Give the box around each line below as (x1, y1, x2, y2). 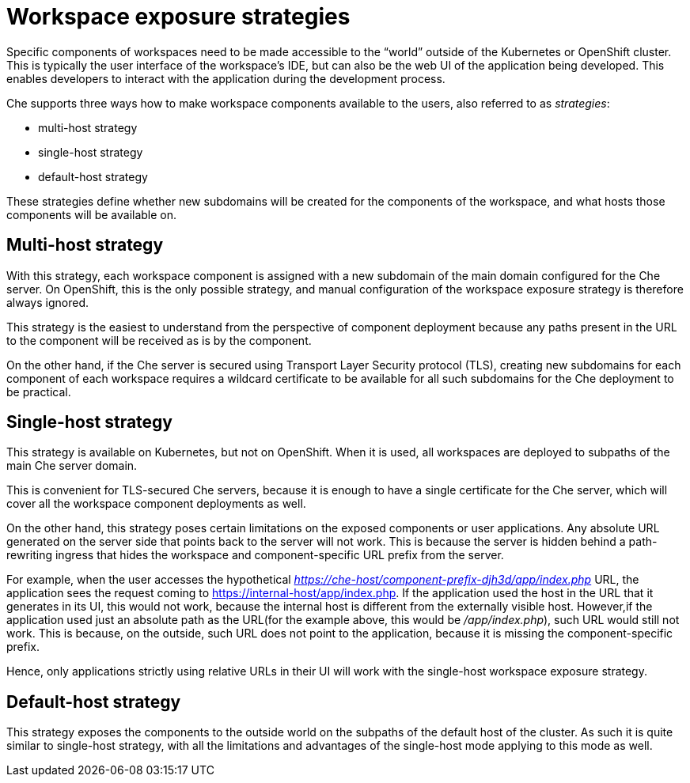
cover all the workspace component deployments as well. (6, 497, 306, 511)
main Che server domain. (6, 459, 138, 473)
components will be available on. (6, 207, 177, 221)
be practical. (6, 384, 71, 399)
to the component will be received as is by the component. (6, 333, 312, 347)
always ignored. (6, 295, 89, 309)
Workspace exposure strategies (6, 3, 351, 30)
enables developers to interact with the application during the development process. (6, 71, 445, 85)
